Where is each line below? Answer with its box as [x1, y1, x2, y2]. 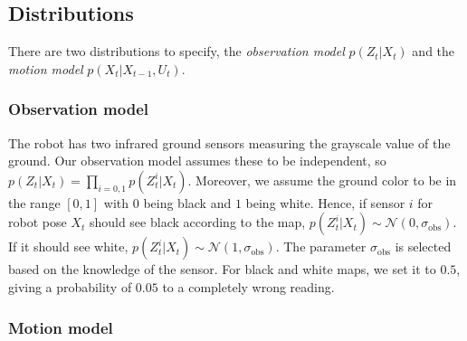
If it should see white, [8, 237, 129, 256]
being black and [143, 193, 232, 212]
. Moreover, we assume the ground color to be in [187, 170, 457, 189]
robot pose [8, 213, 67, 232]
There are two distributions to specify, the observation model [8, 42, 345, 61]
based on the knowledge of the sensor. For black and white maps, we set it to [8, 260, 436, 279]
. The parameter [275, 237, 367, 256]
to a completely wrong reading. [162, 277, 335, 296]
